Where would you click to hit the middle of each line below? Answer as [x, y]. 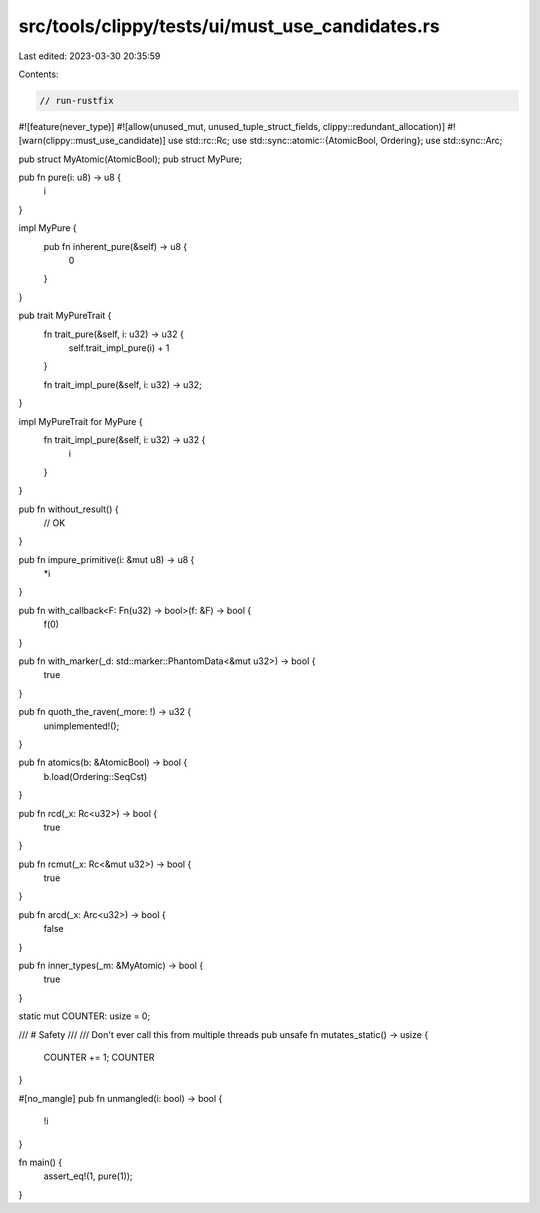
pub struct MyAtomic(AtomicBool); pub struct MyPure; [130, 159]
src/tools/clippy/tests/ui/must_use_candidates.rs [229, 26]
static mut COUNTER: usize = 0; [84, 1016]
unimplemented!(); [81, 726]
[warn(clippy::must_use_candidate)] [92, 141]
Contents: [38, 74]
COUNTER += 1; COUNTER [99, 1057]
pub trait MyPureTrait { [65, 316]
